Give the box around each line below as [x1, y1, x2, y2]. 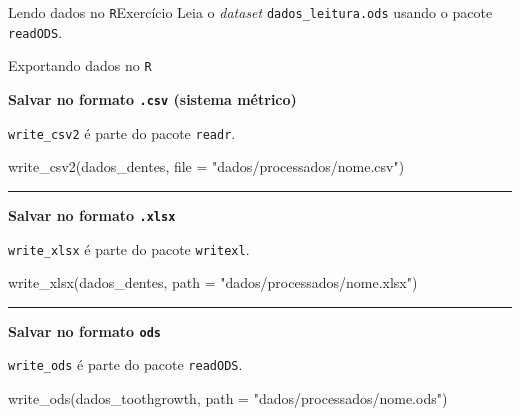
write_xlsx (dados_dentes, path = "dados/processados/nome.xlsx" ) [8, 272, 418, 293]
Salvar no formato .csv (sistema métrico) [8, 88, 297, 109]
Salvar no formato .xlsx [8, 204, 176, 225]
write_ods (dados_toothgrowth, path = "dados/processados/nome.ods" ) [8, 388, 448, 409]
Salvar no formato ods [8, 320, 162, 341]
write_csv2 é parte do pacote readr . [8, 122, 236, 143]
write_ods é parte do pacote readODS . [8, 354, 243, 375]
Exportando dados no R [8, 55, 152, 76]
